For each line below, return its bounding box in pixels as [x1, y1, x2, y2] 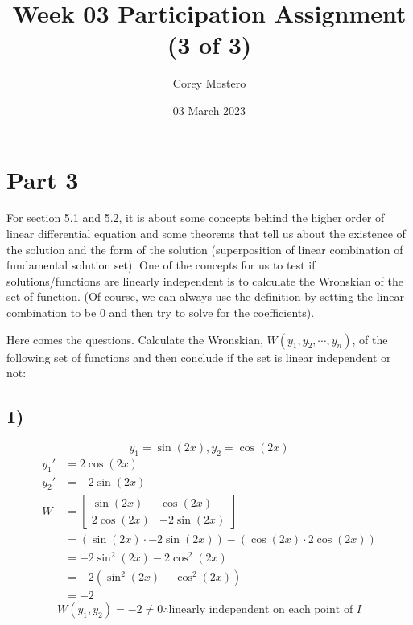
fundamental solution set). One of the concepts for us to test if [6, 257, 316, 273]
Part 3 [6, 162, 79, 195]
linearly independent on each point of [168, 604, 353, 616]
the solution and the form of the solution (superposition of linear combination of [6, 241, 403, 257]
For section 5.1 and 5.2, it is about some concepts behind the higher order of [6, 209, 385, 226]
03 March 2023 [172, 101, 246, 118]
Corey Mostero [172, 75, 246, 92]
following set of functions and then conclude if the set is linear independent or [6, 348, 391, 365]
